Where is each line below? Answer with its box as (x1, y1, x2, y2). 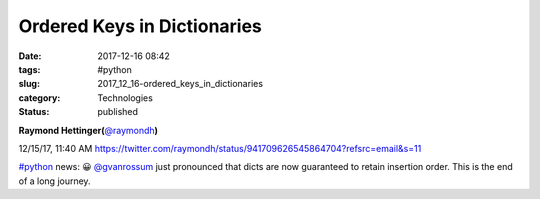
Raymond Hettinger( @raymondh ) (18, 124, 159, 136)
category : (18, 91, 61, 104)
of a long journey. (18, 175, 91, 187)
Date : (18, 50, 42, 62)
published (97, 106, 139, 118)
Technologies (97, 91, 154, 104)
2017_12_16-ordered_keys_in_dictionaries (97, 78, 264, 90)
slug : (18, 78, 40, 90)
